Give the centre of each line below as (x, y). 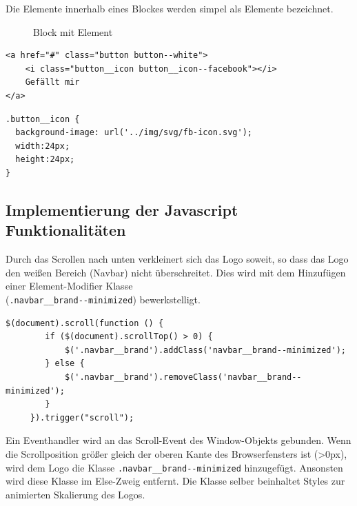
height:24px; (45, 160)
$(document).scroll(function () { (85, 323)
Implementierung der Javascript (122, 209)
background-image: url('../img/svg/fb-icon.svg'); (134, 133)
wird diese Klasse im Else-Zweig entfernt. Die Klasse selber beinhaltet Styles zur (175, 481)
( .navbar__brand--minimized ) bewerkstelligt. (103, 299)
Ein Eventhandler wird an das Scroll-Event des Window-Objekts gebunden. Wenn (178, 440)
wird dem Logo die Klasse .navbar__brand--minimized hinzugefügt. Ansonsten (174, 467)
